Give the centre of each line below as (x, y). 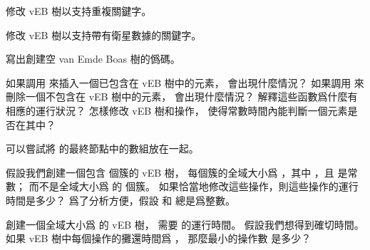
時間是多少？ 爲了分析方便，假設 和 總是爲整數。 (120, 200)
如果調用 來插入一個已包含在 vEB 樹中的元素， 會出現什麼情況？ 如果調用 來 (185, 82)
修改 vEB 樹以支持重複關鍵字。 (79, 11)
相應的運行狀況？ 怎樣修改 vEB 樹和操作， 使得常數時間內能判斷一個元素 (177, 110)
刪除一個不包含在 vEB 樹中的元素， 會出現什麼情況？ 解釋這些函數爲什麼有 (182, 97)
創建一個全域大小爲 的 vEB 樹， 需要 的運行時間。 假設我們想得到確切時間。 (185, 224)
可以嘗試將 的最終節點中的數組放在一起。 (102, 149)
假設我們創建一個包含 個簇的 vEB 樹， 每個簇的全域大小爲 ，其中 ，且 (170, 172)
